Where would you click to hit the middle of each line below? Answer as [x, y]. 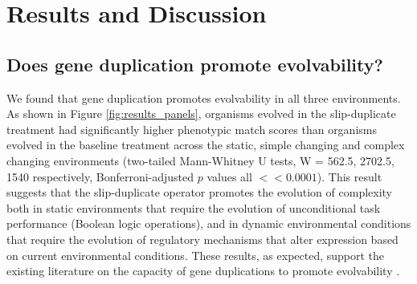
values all [229, 176]
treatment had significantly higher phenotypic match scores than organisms [192, 129]
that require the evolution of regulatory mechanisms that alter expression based [202, 239]
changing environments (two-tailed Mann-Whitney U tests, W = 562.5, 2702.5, [200, 160]
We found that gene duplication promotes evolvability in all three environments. [204, 97]
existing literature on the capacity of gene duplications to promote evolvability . [203, 271]
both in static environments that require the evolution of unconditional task [194, 207]
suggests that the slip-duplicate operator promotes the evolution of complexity [200, 192]
